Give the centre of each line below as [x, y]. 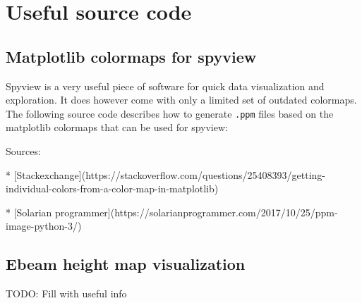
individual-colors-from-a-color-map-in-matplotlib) [112, 188]
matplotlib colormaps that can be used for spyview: [117, 127]
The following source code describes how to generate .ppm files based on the [170, 113]
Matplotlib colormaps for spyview [131, 56]
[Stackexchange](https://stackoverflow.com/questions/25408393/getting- [169, 174]
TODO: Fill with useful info [66, 293]
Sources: [23, 151]
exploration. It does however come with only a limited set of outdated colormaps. [181, 100]
